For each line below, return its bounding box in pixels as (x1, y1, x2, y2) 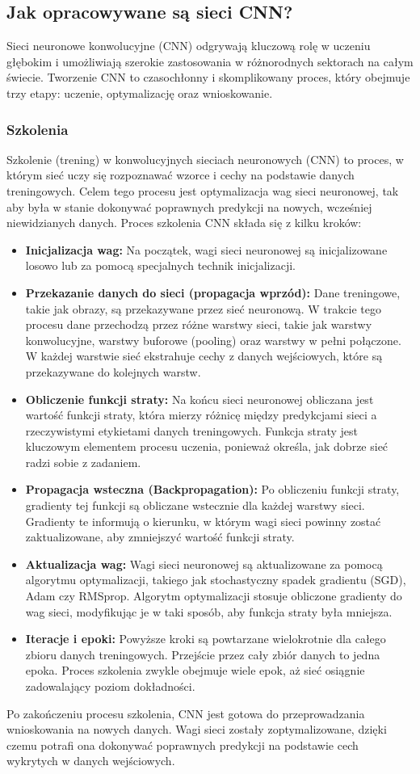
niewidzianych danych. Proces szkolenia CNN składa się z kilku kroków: (6, 214, 362, 231)
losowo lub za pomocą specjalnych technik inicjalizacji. (25, 257, 296, 274)
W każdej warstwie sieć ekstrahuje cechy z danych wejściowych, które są (25, 347, 383, 364)
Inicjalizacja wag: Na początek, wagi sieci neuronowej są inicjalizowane (25, 241, 388, 258)
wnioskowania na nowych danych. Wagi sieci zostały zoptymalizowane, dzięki (6, 721, 387, 738)
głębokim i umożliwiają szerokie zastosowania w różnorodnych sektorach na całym (6, 53, 414, 69)
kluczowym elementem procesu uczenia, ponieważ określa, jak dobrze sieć (25, 438, 388, 455)
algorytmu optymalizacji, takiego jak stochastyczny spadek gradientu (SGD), (25, 571, 406, 588)
